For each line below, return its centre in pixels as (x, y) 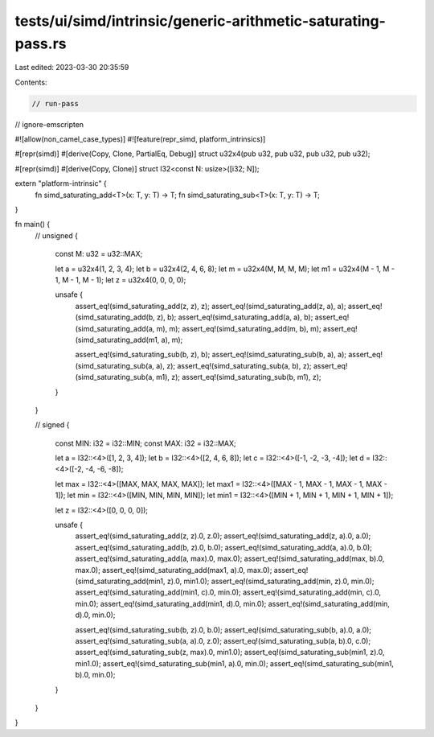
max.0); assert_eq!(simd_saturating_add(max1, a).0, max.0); (174, 570)
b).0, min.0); (95, 675)
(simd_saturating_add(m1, (117, 340)
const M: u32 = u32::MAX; (99, 254)
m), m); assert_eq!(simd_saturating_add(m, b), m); (239, 328)
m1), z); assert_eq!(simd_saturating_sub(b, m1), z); (238, 377)
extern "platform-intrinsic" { (61, 183)
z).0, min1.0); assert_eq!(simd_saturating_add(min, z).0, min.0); (270, 581)
